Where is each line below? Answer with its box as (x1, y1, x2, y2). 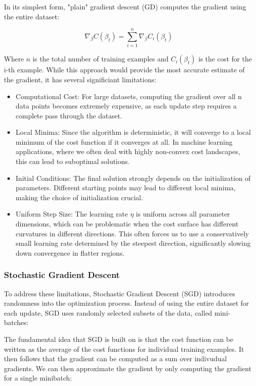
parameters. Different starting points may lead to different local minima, (15, 182, 236, 193)
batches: (4, 317, 29, 328)
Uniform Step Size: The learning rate (15, 209, 128, 219)
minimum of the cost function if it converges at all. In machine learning (15, 136, 233, 147)
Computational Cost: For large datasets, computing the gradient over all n (15, 91, 242, 101)
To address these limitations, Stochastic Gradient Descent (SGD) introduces (4, 288, 235, 298)
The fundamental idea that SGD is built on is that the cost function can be (4, 334, 233, 344)
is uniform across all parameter (136, 209, 230, 219)
